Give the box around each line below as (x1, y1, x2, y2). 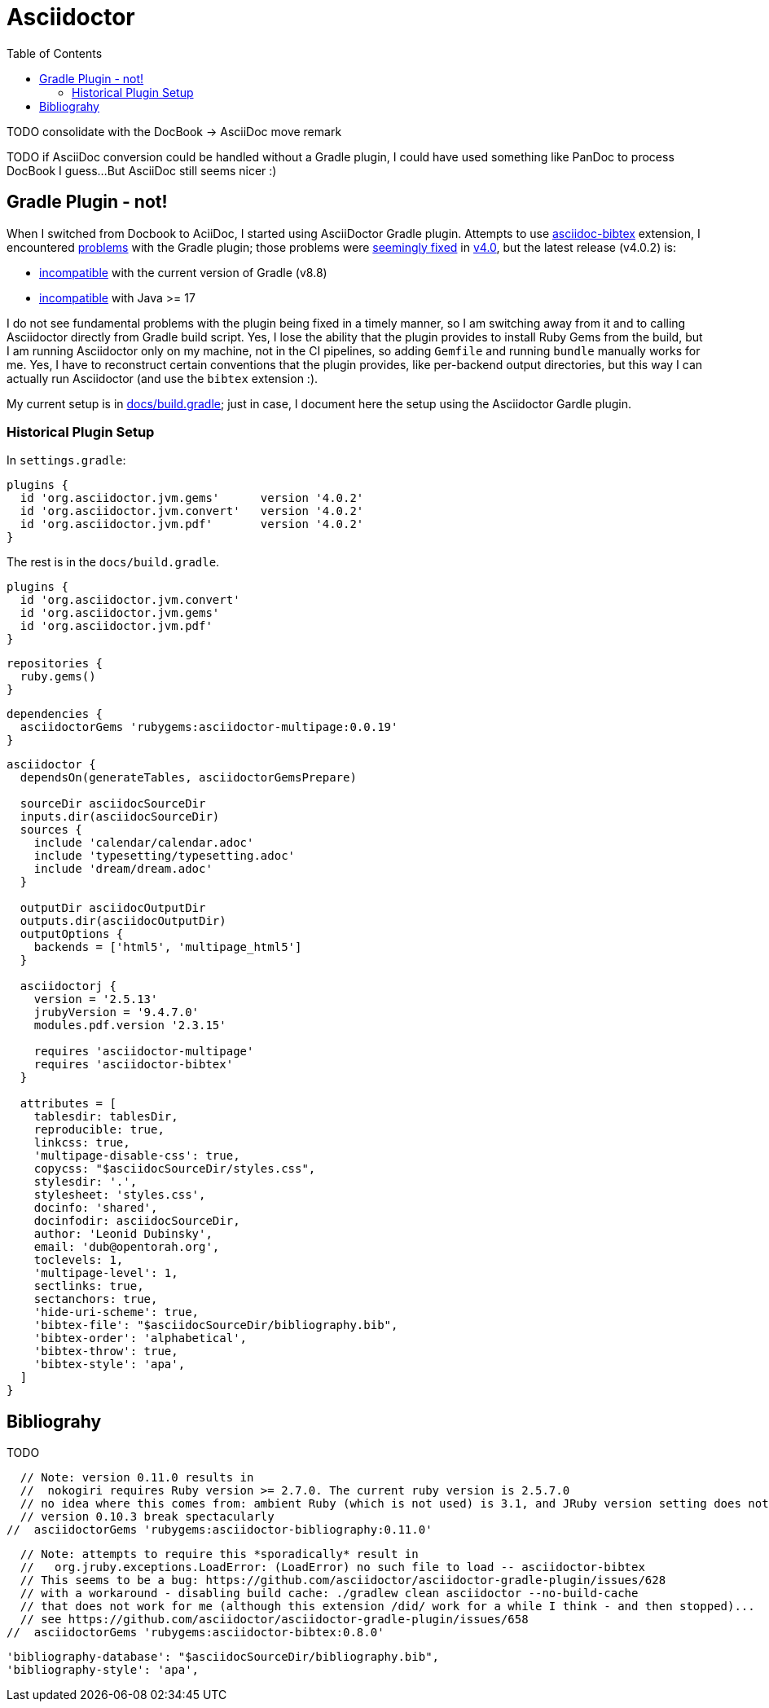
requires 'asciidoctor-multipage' (33, 1045, 254, 1059)
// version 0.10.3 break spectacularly (20, 1510, 275, 1524)
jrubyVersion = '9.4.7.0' (33, 1006, 200, 1019)
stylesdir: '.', (33, 1175, 138, 1189)
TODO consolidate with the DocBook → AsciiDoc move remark (7, 124, 342, 139)
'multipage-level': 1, (33, 1266, 178, 1280)
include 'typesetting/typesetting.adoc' (33, 849, 296, 863)
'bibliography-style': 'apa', (7, 1663, 200, 1677)
